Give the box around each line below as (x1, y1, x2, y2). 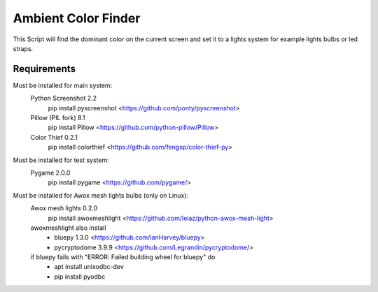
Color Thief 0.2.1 (30, 133, 78, 141)
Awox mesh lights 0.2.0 (30, 204, 98, 212)
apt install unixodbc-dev (54, 263, 124, 271)
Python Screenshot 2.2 (30, 94, 97, 103)
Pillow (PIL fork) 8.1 (30, 114, 85, 122)
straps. (13, 44, 34, 52)
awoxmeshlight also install (30, 224, 106, 232)
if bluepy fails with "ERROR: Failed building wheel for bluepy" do (30, 253, 216, 261)
